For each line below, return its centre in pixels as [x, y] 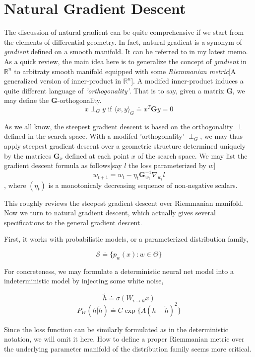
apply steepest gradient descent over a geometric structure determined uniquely [125, 145]
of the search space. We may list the [192, 155]
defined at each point [97, 155]
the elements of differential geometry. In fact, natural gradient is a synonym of [123, 42]
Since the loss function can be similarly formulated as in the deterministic [116, 329]
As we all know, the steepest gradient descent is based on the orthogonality [119, 126]
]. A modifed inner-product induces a [187, 81]
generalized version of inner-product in [63, 81]
